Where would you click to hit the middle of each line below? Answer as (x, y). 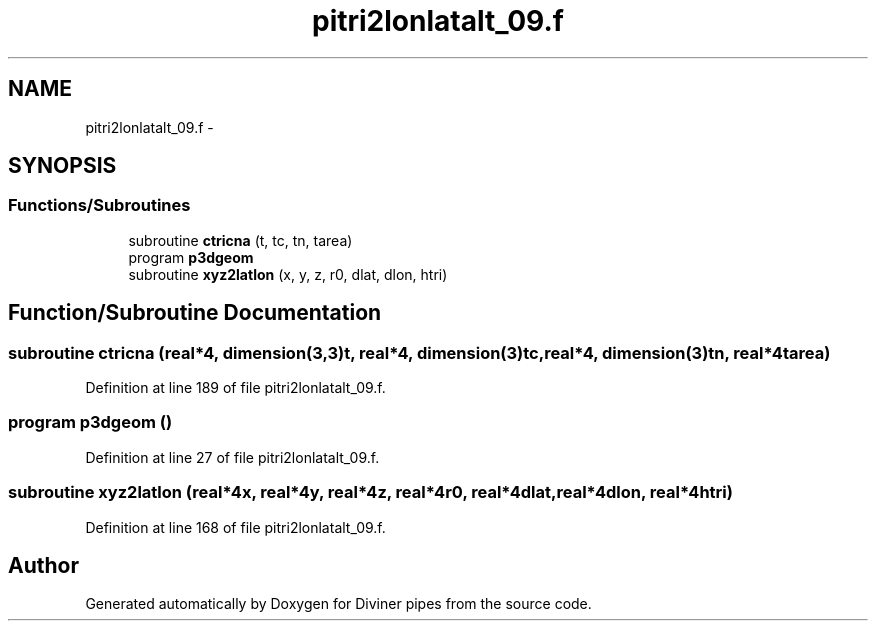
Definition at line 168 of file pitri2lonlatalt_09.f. (235, 527)
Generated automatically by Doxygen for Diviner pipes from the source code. (338, 604)
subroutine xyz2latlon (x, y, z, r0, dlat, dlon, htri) (288, 274)
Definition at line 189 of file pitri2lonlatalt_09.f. (235, 388)
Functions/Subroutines (99, 205)
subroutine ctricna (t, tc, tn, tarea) (240, 240)
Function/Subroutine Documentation (195, 313)
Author (43, 565)
